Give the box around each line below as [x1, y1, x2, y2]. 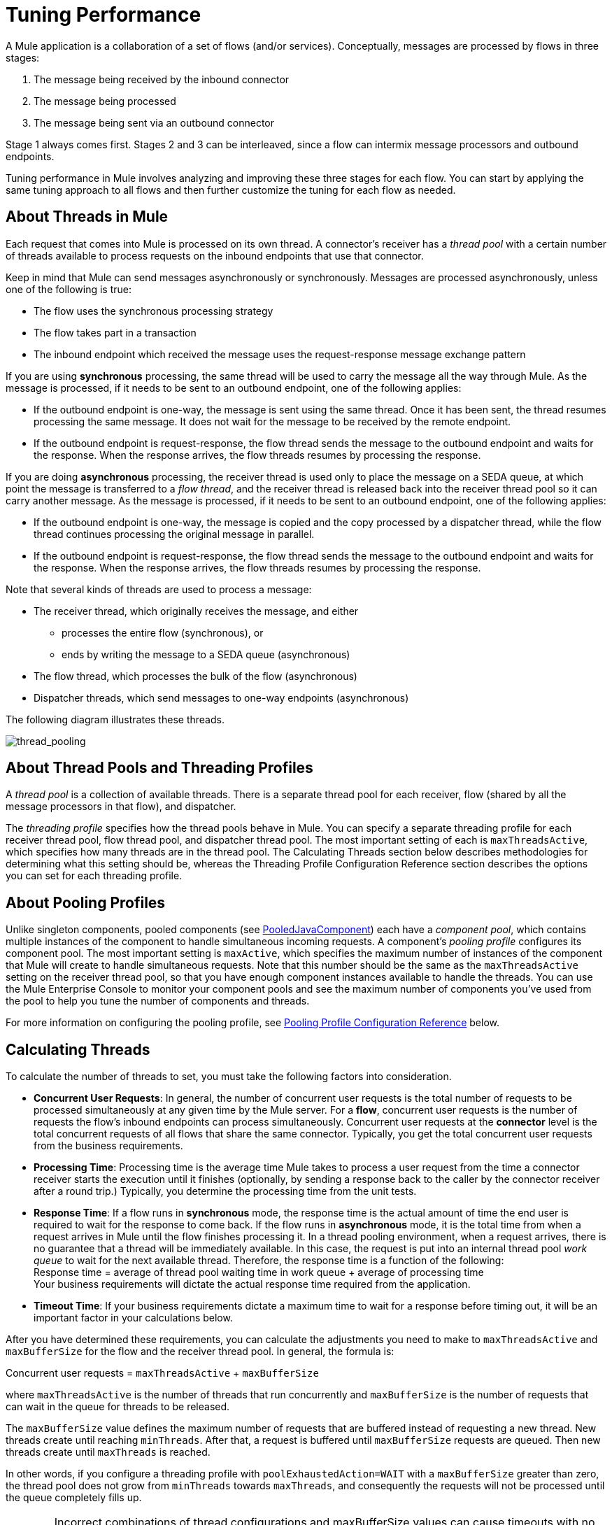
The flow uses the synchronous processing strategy [34, 304, 273, 317]
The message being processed [34, 94, 176, 107]
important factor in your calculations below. [34, 1312, 233, 1324]
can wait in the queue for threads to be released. [6, 1400, 230, 1413]
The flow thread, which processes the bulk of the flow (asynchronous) [34, 669, 357, 682]
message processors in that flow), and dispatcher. [6, 800, 236, 813]
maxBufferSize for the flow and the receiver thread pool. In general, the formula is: [6, 1345, 394, 1358]
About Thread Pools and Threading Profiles [6, 759, 313, 777]
